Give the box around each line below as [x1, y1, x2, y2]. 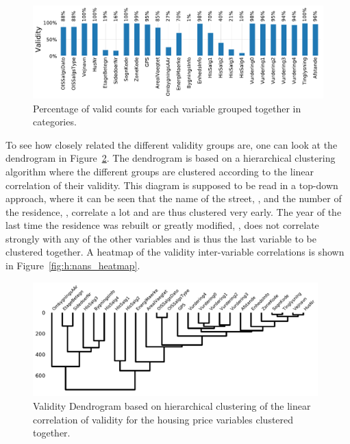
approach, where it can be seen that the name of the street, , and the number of [5, 191, 342, 206]
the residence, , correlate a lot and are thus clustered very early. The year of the [5, 204, 342, 219]
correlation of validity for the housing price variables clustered [33, 412, 294, 426]
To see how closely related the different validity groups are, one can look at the [5, 137, 338, 151]
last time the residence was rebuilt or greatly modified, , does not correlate [5, 218, 319, 232]
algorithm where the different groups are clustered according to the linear [5, 164, 314, 178]
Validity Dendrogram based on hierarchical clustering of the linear [33, 399, 311, 413]
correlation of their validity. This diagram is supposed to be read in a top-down [5, 177, 338, 192]
